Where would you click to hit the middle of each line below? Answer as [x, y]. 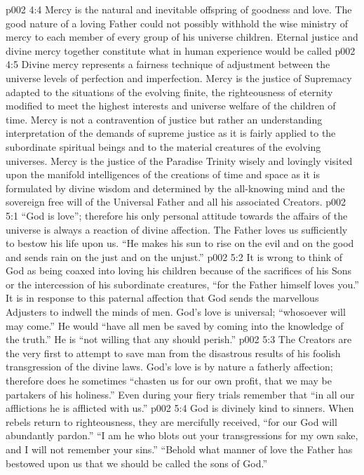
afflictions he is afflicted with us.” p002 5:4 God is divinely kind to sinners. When [180, 408]
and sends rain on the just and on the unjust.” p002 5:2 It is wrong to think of [174, 256]
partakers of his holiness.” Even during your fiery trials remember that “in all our [180, 394]
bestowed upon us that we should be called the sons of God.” [137, 463]
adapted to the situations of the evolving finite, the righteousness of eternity [169, 92]
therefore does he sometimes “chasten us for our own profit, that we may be [169, 381]
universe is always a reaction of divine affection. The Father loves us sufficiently [177, 229]
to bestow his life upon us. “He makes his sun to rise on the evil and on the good [180, 243]
